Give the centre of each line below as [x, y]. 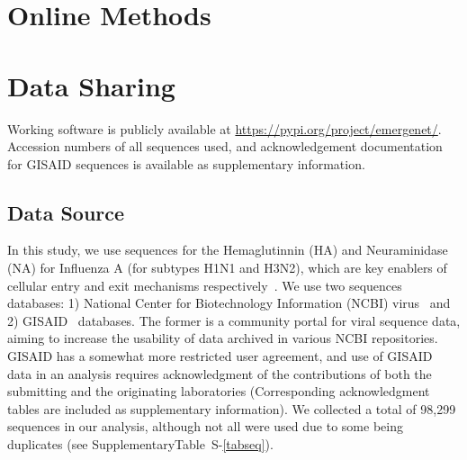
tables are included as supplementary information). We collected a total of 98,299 [232, 408]
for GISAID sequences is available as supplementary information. [186, 163]
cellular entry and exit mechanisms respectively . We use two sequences [205, 285]
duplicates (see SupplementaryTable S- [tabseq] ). [140, 444]
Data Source [66, 212]
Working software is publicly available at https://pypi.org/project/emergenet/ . [225, 128]
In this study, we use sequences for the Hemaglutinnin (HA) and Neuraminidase [228, 250]
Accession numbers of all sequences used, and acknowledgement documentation [225, 146]
